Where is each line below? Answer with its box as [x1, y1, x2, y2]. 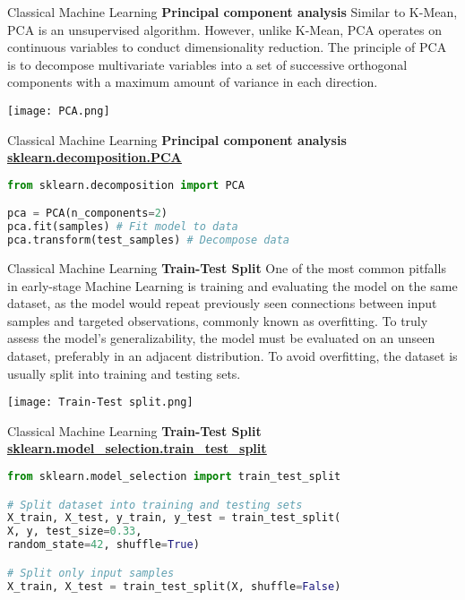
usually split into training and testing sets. [7, 364, 241, 382]
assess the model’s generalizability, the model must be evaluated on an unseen [7, 329, 435, 347]
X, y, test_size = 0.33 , [7, 525, 142, 538]
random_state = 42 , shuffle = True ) [7, 538, 200, 552]
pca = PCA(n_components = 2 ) [7, 207, 168, 220]
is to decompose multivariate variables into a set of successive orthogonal [7, 55, 408, 73]
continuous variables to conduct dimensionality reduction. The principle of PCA [7, 38, 447, 56]
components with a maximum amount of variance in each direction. [7, 73, 378, 91]
